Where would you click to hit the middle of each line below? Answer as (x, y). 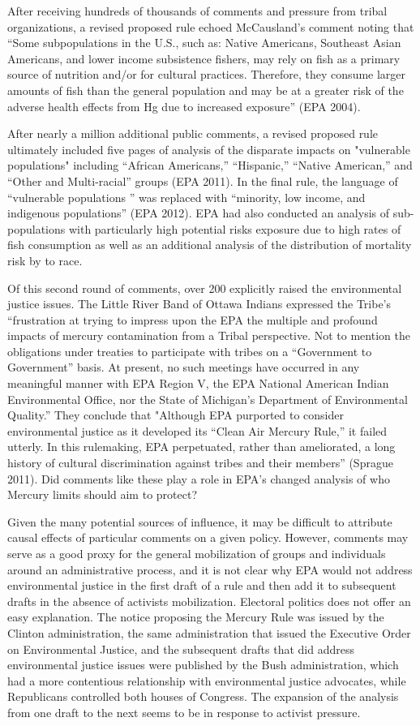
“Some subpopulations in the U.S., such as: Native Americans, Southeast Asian (204, 43)
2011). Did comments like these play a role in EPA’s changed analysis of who (199, 478)
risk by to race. (45, 260)
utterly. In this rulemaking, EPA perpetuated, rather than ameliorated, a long (201, 447)
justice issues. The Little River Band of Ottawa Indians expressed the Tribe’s (199, 304)
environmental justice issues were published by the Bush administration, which (203, 665)
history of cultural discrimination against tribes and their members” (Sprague (200, 463)
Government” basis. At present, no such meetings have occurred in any (184, 367)
